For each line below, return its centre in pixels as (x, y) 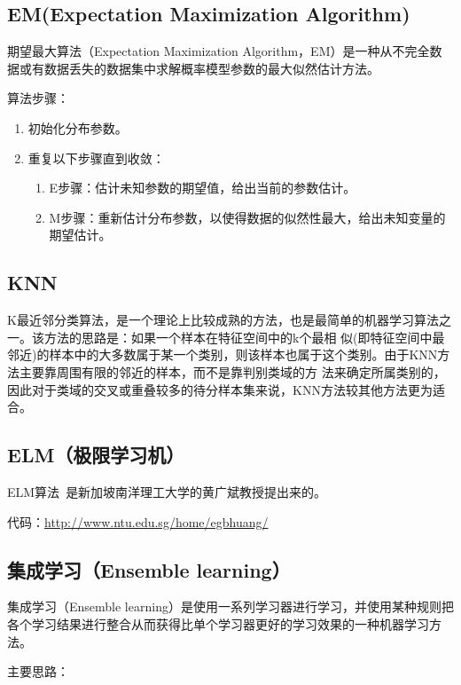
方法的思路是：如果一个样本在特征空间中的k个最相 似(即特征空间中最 (244, 337)
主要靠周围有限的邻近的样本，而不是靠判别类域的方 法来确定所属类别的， (232, 371)
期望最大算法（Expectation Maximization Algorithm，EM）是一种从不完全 (219, 51)
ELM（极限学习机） (96, 455)
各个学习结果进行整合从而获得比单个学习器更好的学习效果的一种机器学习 (218, 623)
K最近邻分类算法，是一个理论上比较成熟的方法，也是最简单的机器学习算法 (223, 320)
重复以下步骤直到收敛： (96, 157)
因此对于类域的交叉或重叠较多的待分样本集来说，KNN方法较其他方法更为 (220, 389)
